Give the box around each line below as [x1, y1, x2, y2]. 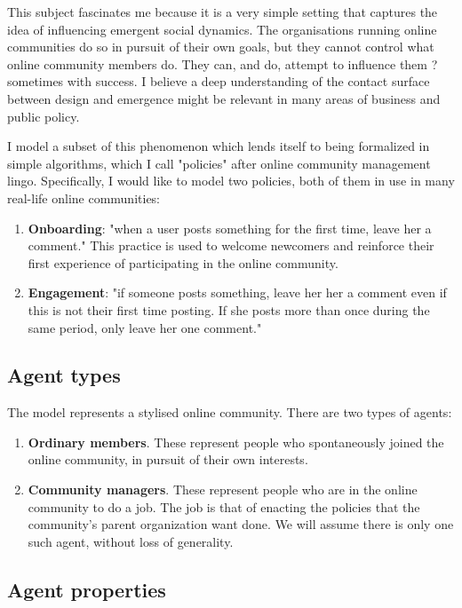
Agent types [7, 361, 121, 389]
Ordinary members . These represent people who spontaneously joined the [28, 432, 444, 451]
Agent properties [7, 575, 166, 603]
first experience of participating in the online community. [28, 253, 339, 272]
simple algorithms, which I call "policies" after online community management [7, 154, 431, 172]
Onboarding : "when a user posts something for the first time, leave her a [28, 218, 432, 237]
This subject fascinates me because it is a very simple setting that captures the [7, 3, 438, 20]
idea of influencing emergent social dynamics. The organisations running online [7, 20, 437, 38]
